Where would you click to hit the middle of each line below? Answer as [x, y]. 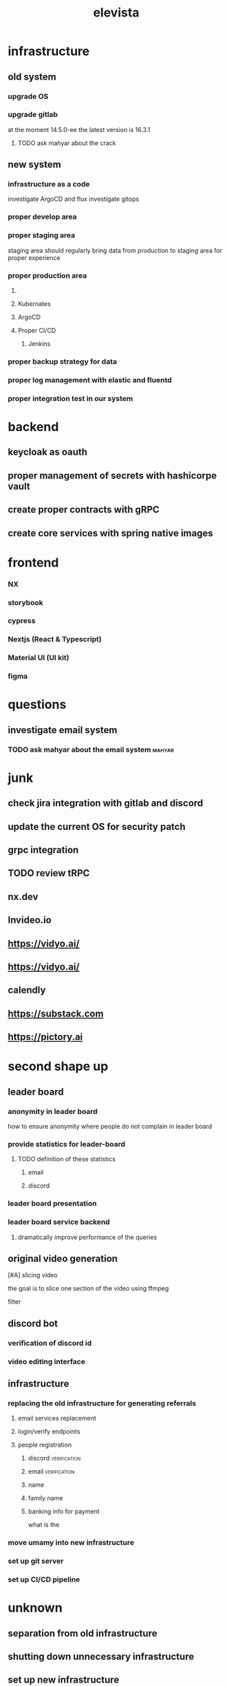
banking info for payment [64, 1511]
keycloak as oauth [48, 452]
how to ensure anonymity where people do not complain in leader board [110, 1126]
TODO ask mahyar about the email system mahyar [91, 749]
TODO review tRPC [49, 874]
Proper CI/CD [37, 330]
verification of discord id [50, 1343]
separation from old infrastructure [83, 1633]
